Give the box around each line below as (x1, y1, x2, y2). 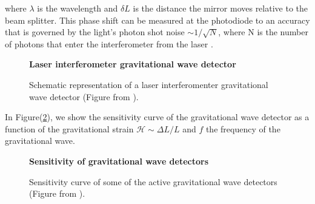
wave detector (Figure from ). (29, 90, 139, 103)
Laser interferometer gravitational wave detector (29, 58, 236, 70)
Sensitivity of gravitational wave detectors (29, 154, 209, 167)
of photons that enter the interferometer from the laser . (5, 37, 213, 50)
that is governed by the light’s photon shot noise (5, 25, 185, 38)
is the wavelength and (37, 2, 118, 14)
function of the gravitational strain (5, 122, 134, 135)
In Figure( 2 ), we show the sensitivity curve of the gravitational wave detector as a (5, 110, 310, 123)
